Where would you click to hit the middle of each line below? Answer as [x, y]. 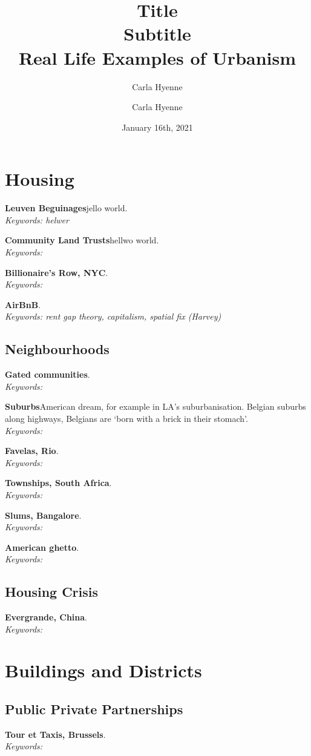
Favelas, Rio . [32, 451]
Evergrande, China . [46, 617]
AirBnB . [23, 304]
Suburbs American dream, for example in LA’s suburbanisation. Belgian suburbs [155, 406]
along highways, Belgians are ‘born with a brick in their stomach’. [126, 418]
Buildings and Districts [103, 670]
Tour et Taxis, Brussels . [55, 734]
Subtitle [157, 34]
